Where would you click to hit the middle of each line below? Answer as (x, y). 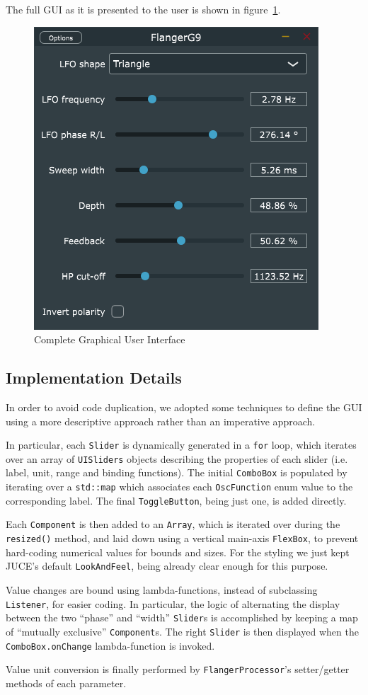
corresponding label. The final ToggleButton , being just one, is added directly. (176, 500)
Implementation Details (94, 378)
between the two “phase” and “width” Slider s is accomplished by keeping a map (182, 618)
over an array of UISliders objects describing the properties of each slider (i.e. (177, 458)
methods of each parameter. (66, 683)
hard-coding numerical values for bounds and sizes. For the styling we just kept (178, 552)
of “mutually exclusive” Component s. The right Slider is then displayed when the (182, 631)
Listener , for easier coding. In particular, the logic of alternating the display (173, 603)
